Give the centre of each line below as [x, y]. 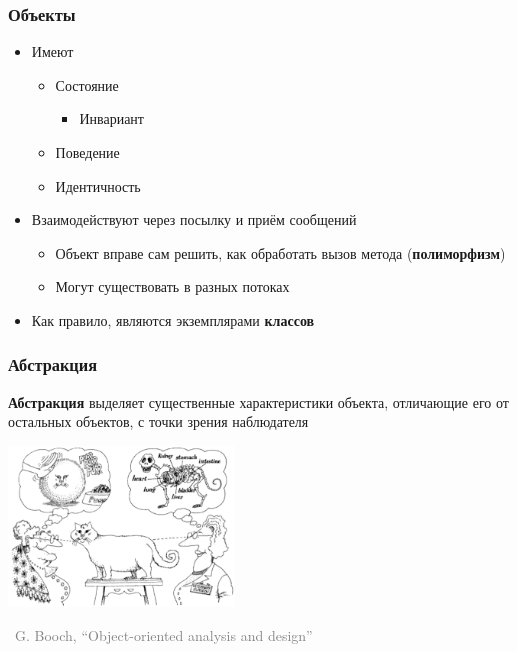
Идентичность [98, 185]
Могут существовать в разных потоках [172, 286]
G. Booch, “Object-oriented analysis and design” [163, 634]
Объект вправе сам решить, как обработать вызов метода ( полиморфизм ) [280, 252]
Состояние [87, 84]
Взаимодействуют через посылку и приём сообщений [194, 219]
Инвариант [111, 118]
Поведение [87, 152]
